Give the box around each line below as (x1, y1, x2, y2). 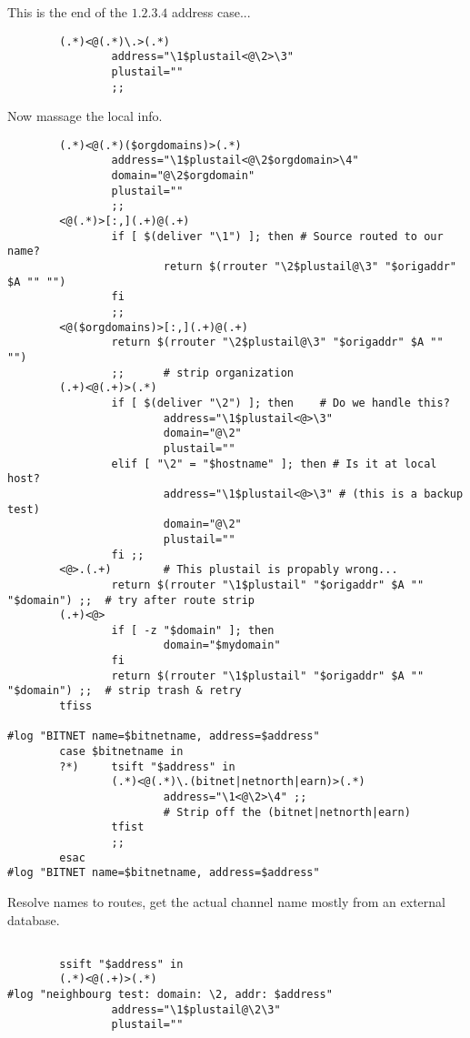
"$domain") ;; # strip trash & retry (7, 684, 242, 698)
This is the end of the (7, 3, 127, 21)
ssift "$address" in (59, 957, 184, 971)
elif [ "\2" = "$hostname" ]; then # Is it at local (111, 457, 437, 470)
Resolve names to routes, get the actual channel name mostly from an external (7, 892, 446, 911)
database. (7, 910, 60, 929)
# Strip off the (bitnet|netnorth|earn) (163, 805, 411, 819)
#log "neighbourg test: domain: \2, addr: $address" (7, 988, 333, 1002)
